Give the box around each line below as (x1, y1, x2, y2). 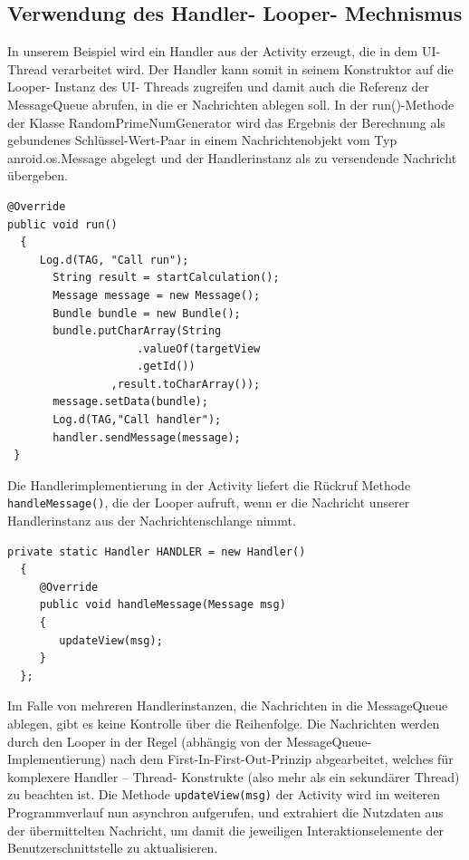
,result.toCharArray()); (110, 377, 261, 391)
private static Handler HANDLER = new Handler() (7, 545, 306, 558)
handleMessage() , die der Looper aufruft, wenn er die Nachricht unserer (7, 493, 410, 512)
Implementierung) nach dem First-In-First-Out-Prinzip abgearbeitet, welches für (7, 749, 454, 768)
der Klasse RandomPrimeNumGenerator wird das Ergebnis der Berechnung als (7, 112, 445, 131)
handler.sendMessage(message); (53, 430, 241, 444)
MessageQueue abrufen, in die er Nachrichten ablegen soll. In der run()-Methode (7, 94, 455, 113)
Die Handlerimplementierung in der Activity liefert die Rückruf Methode (7, 475, 411, 494)
